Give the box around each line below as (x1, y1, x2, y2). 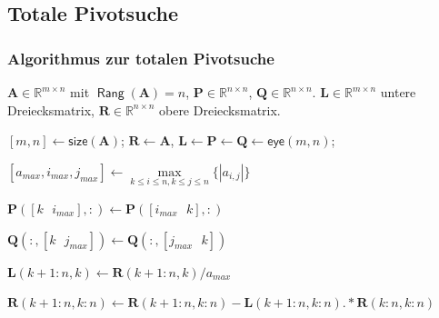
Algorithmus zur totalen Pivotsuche (7, 46, 274, 69)
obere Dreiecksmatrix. (158, 100, 281, 119)
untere (380, 83, 416, 101)
